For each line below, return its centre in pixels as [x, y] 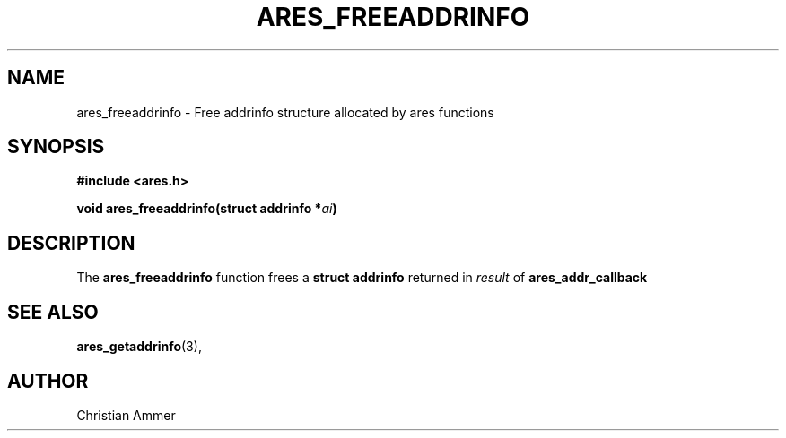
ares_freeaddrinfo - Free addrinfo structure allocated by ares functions [285, 112]
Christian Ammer [126, 415]
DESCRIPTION [71, 243]
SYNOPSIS [56, 147]
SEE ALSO [53, 312]
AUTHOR [48, 381]
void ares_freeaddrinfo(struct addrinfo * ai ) [207, 209]
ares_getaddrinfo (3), [139, 347]
